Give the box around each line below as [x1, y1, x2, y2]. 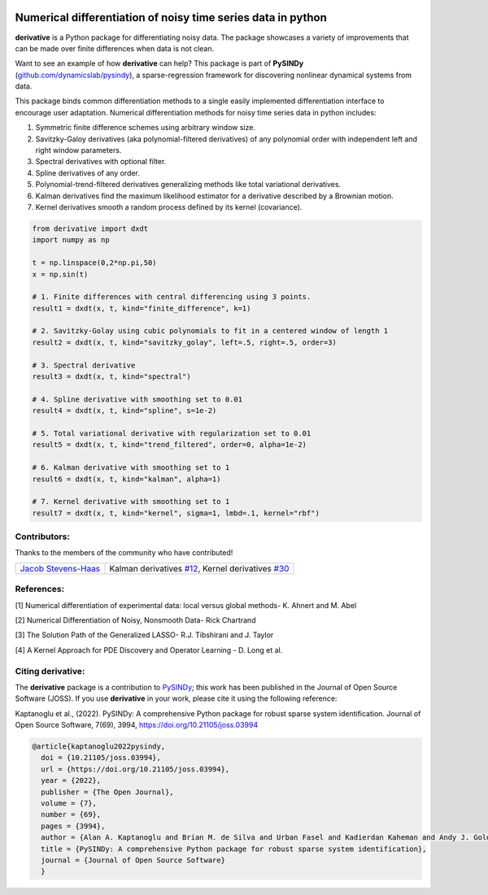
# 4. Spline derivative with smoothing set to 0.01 [32, 394, 243, 404]
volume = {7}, [41, 799, 98, 808]
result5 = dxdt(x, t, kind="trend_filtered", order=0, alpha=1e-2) [32, 440, 307, 450]
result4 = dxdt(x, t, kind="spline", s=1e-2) [32, 406, 217, 415]
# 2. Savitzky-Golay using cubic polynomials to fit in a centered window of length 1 [32, 326, 389, 336]
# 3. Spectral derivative [32, 360, 136, 370]
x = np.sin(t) [32, 269, 89, 279]
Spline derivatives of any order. [35, 167, 140, 178]
